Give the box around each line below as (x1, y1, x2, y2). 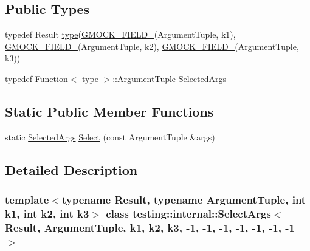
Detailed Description (5, 160, 138, 179)
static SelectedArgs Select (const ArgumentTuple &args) (5, 130, 215, 143)
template (5, 192, 49, 207)
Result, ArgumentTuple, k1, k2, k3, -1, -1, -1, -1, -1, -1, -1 (5, 219, 295, 235)
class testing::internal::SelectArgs (106, 206, 271, 221)
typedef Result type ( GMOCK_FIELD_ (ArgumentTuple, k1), (5, 28, 236, 41)
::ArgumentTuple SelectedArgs (112, 72, 227, 84)
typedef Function (5, 72, 68, 84)
